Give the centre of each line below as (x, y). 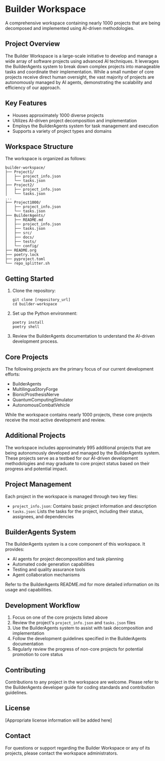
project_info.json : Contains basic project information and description (84, 506)
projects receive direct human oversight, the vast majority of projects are (80, 77)
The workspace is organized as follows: (46, 159)
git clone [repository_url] (41, 300)
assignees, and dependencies (43, 516)
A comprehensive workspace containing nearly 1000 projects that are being (83, 23)
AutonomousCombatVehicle (41, 405)
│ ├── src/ (19, 233)
